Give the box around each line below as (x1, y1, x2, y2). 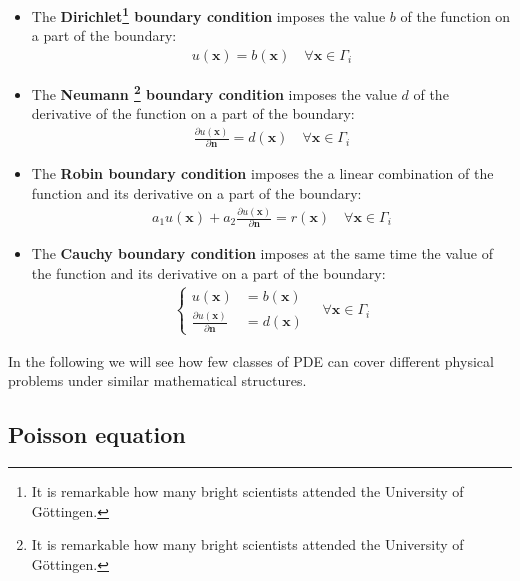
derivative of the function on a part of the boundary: (31, 103, 355, 124)
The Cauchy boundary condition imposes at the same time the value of (31, 243, 493, 264)
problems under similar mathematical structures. (8, 370, 307, 391)
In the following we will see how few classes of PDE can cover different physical (8, 350, 494, 371)
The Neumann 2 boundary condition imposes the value (31, 80, 397, 104)
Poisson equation (8, 419, 186, 450)
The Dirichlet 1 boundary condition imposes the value (31, 3, 386, 26)
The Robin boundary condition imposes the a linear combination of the (31, 163, 494, 184)
